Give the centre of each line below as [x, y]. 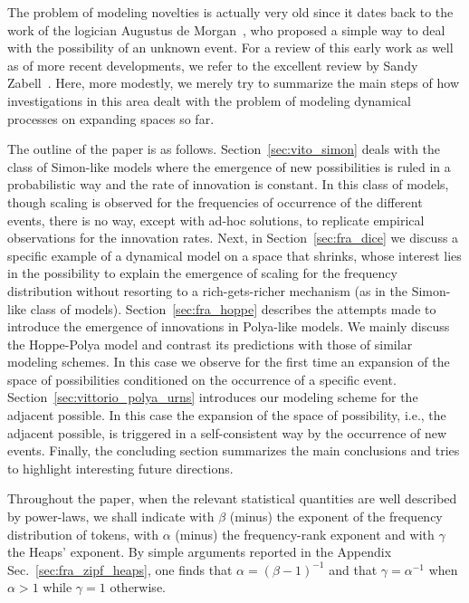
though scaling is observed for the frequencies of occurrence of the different [215, 201]
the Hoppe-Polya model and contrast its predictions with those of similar [210, 344]
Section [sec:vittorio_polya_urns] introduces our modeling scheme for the [213, 397]
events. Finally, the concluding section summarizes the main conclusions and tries [234, 450]
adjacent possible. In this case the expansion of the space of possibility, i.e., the [227, 415]
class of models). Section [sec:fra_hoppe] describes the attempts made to [233, 308]
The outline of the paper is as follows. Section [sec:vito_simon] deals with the [224, 149]
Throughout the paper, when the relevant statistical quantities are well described [232, 498]
